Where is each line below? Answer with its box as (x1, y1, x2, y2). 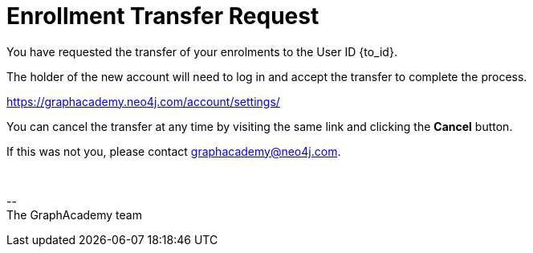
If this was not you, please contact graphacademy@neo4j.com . (6, 144, 341, 158)
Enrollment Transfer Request (6, 2, 319, 30)
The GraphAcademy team (6, 207, 142, 222)
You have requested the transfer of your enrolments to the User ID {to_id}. (6, 44, 397, 59)
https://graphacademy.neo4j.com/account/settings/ (6, 94, 280, 108)
